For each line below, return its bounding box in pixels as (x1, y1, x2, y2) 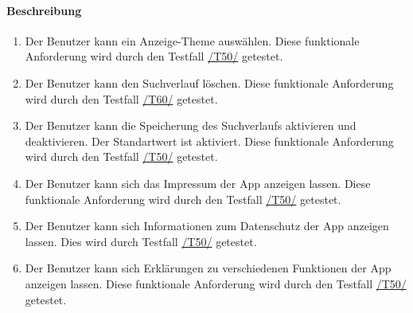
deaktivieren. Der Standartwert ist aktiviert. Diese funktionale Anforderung (25, 132, 394, 149)
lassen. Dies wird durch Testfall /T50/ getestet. (25, 233, 257, 249)
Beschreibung (6, 2, 82, 18)
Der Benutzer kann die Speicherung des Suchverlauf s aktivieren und (25, 117, 357, 134)
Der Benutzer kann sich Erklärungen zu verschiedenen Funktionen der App (25, 260, 392, 276)
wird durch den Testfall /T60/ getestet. (25, 90, 218, 107)
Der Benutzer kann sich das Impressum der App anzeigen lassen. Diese (25, 174, 371, 191)
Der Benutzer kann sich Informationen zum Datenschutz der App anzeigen (25, 217, 389, 234)
